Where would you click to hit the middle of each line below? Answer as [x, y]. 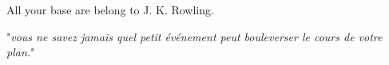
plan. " [21, 52]
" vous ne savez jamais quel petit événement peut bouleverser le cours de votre [194, 36]
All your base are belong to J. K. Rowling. [110, 10]
